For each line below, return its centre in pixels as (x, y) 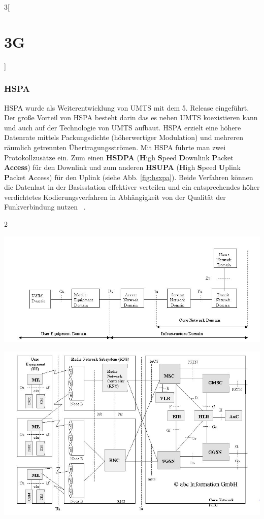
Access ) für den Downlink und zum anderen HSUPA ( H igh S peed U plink (122, 167)
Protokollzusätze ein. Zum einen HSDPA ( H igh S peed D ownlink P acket (119, 157)
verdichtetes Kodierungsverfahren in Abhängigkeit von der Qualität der (115, 197)
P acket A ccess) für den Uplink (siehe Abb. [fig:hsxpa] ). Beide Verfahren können (129, 177)
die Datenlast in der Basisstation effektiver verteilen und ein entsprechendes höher (132, 187)
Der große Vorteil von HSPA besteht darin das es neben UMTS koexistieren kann (131, 117)
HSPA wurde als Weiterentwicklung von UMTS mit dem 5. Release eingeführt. (127, 107)
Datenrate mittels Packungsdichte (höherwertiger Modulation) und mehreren (124, 137)
